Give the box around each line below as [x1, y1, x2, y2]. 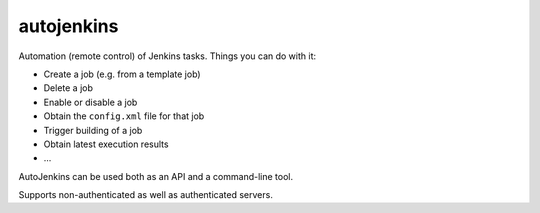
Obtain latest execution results [43, 138, 169, 150]
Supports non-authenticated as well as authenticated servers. [18, 189, 274, 201]
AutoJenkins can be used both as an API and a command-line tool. [18, 170, 294, 182]
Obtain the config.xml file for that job [43, 110, 205, 122]
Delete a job [43, 82, 94, 94]
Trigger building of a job [43, 124, 143, 136]
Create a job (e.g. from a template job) [43, 68, 201, 80]
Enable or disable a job [43, 96, 138, 108]
